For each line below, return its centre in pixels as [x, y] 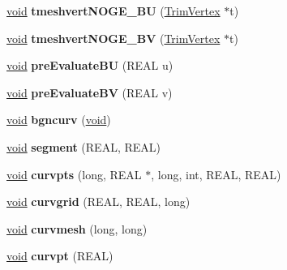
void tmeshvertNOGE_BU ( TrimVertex [114, 11]
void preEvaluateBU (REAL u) [90, 65]
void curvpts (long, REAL [74, 174]
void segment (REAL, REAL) [84, 146]
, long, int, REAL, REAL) [216, 174]
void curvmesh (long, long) [77, 228]
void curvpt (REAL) [60, 256]
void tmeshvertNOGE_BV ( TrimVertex [114, 38]
